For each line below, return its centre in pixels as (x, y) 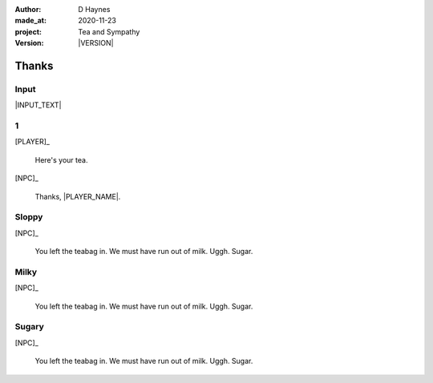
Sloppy (29, 217)
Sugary (29, 327)
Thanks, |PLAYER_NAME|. (78, 196)
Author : (28, 9)
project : (28, 31)
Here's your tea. (61, 159)
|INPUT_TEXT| (38, 105)
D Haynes (94, 9)
